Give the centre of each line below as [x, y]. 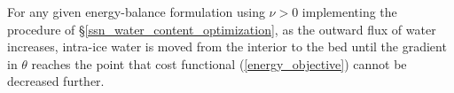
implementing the [349, 12]
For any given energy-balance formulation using [136, 12]
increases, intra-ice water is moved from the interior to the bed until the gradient [227, 46]
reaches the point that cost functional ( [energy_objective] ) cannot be [219, 63]
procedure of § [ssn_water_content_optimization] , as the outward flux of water [222, 29]
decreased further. [56, 81]
